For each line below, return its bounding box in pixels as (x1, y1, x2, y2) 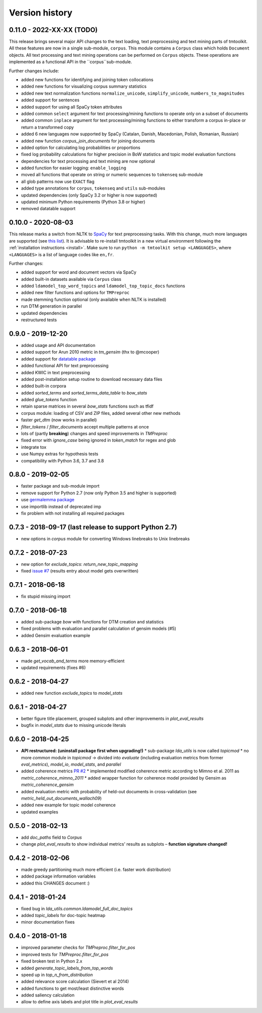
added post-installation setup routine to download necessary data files (21, 376, 163, 382)
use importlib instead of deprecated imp (21, 504, 101, 509)
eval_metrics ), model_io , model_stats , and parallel (21, 762, 121, 768)
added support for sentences (21, 97, 80, 103)
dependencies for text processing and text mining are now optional (21, 158, 155, 164)
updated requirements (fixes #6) (21, 665, 86, 670)
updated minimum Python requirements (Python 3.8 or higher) (21, 199, 146, 205)
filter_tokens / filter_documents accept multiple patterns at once (21, 424, 149, 429)
